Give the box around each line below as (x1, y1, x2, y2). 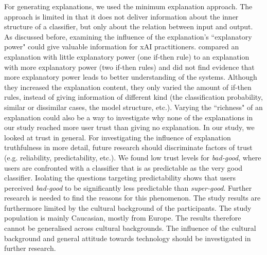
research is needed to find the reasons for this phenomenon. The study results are (4, 192, 261, 203)
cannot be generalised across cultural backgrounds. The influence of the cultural (4, 223, 256, 233)
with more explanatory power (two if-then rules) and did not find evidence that (4, 61, 255, 72)
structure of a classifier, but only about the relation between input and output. (4, 21, 253, 32)
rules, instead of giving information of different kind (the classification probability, (4, 92, 263, 102)
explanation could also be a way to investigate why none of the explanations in (4, 112, 253, 122)
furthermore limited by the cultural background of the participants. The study (4, 202, 252, 213)
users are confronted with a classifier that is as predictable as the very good (4, 162, 243, 173)
